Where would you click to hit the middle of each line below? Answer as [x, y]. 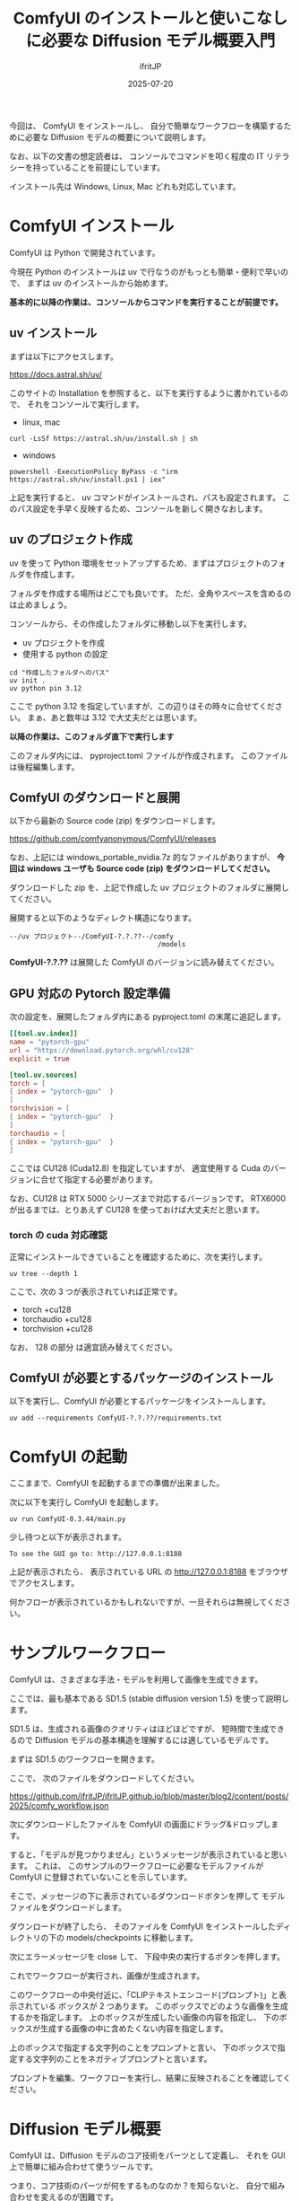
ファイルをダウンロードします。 [68, 1907]
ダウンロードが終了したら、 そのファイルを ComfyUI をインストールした [142, 1926]
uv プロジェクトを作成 [63, 642]
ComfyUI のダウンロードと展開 [95, 797]
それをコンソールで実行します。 [85, 404]
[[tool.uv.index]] [43, 1034]
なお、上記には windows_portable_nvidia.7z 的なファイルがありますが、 [142, 858]
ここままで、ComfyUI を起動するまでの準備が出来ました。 [117, 1483]
